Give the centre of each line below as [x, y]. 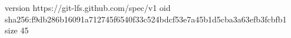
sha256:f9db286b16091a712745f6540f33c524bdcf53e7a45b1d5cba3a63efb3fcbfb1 [146, 19]
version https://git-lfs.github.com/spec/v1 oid [88, 7]
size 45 [17, 30]
